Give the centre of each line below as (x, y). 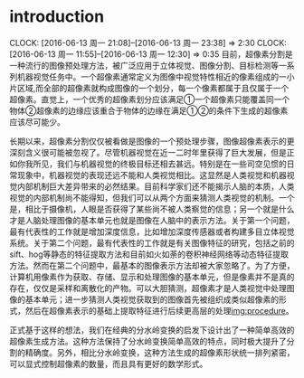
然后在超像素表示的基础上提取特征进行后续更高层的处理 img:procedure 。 (159, 310)
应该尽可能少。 (37, 122)
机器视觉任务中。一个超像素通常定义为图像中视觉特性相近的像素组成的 (147, 76)
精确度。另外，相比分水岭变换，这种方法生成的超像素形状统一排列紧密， (160, 352)
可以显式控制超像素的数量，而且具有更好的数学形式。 (109, 364)
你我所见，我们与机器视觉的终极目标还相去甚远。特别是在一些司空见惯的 (152, 164)
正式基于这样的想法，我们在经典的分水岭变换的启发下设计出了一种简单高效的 (152, 330)
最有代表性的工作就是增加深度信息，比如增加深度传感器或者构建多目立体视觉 (152, 232)
